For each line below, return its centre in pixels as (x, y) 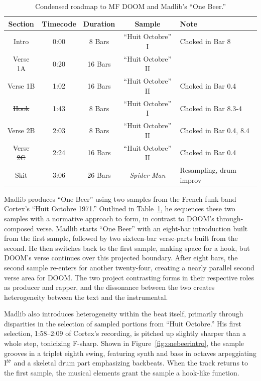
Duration (99, 23)
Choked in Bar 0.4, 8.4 (215, 130)
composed (19, 228)
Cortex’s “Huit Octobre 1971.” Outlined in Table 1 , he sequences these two (120, 209)
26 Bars (99, 174)
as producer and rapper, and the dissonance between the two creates (109, 287)
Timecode (59, 23)
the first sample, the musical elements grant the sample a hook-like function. (122, 372)
